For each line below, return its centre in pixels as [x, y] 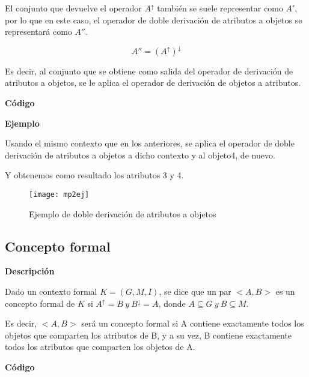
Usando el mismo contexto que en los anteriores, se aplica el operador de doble [150, 143]
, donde [172, 303]
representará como [38, 32]
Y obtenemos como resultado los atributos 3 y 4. [94, 175]
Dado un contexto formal [51, 291]
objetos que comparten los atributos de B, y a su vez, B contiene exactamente [148, 335]
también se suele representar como [220, 8]
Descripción [30, 271]
